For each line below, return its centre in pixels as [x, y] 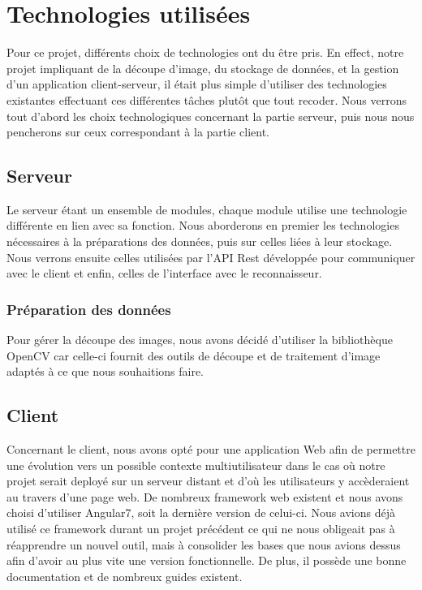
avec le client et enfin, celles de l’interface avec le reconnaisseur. [164, 273]
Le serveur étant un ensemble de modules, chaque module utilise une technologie [207, 209]
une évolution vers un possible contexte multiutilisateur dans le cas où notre [196, 465]
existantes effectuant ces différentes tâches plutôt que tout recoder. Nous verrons [207, 99]
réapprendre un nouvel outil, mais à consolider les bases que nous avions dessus [204, 544]
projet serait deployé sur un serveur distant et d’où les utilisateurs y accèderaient [208, 481]
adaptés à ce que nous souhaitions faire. [105, 371]
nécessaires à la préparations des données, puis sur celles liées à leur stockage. [200, 241]
